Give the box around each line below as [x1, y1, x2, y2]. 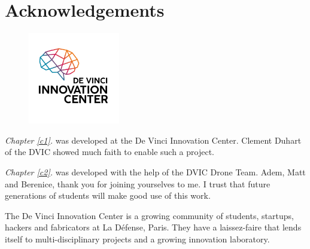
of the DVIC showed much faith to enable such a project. [5, 145, 214, 158]
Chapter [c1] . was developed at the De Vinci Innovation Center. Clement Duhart [5, 133, 302, 146]
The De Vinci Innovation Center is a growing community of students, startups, [5, 209, 294, 221]
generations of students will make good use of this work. [5, 189, 211, 202]
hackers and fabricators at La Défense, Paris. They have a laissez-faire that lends [5, 221, 302, 233]
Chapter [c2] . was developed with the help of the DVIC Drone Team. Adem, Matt [5, 166, 306, 178]
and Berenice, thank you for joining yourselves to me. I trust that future [5, 177, 271, 190]
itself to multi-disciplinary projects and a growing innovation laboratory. [5, 233, 270, 245]
